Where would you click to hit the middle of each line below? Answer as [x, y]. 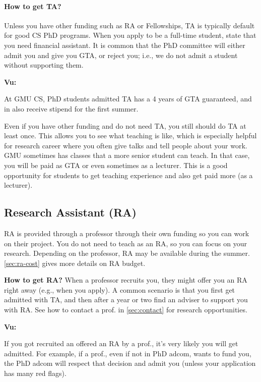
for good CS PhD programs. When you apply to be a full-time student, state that [130, 35]
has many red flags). [35, 373]
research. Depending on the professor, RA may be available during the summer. [127, 253]
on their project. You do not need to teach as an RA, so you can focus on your [125, 243]
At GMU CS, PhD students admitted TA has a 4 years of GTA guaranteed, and [128, 99]
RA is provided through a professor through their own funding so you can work [127, 233]
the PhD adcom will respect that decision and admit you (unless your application [130, 363]
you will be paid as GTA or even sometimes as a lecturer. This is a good [116, 165]
